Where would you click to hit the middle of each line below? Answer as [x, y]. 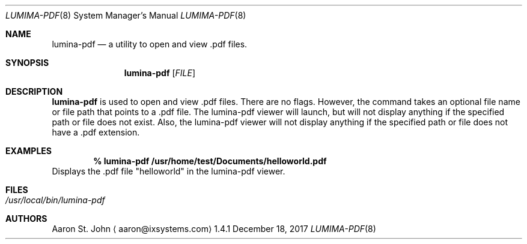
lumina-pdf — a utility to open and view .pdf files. [150, 44]
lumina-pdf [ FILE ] [160, 73]
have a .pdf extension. [96, 132]
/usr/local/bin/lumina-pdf [55, 200]
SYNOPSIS [27, 63]
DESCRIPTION [34, 91]
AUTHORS [26, 219]
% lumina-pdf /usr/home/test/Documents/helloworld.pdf [210, 161]
